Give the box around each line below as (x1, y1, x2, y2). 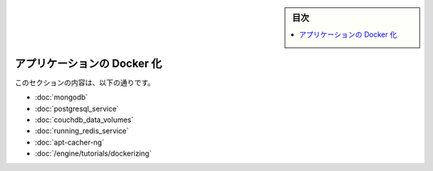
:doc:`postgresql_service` (34, 104, 119, 113)
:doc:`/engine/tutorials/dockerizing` (34, 149, 152, 158)
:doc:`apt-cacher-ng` (34, 137, 104, 147)
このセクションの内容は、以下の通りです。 (14, 77, 156, 88)
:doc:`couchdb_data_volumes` (34, 115, 134, 124)
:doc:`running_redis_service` (34, 126, 129, 136)
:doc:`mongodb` (34, 92, 88, 102)
